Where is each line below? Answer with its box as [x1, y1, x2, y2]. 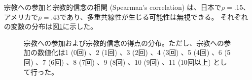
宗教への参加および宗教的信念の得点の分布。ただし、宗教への [24, 37, 224, 48]
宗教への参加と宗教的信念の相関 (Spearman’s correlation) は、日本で [4, 2, 221, 12]
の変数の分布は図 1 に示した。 [4, 21, 97, 31]
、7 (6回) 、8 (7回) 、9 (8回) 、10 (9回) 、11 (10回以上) [36, 56, 211, 67]
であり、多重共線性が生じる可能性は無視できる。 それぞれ [60, 11, 248, 22]
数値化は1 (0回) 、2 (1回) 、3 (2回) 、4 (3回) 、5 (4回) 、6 [37, 47, 222, 57]
